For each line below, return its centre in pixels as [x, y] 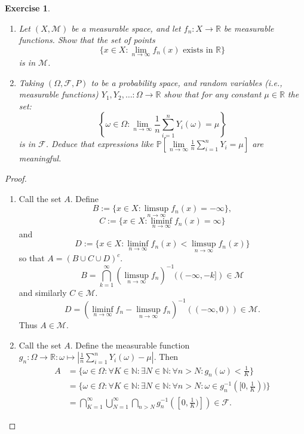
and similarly [43, 292]
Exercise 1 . [27, 8]
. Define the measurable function [130, 345]
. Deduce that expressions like [99, 144]
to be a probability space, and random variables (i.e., [187, 82]
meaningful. [40, 158]
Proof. [16, 178]
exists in [198, 50]
